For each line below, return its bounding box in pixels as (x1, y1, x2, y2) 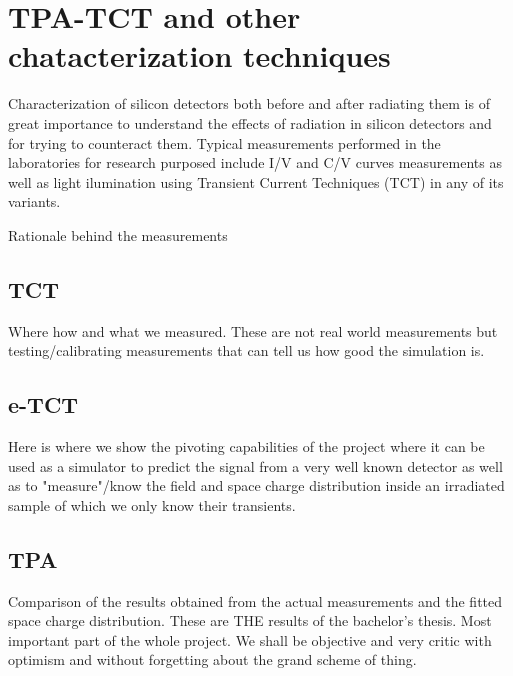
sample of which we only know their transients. (8, 494, 296, 515)
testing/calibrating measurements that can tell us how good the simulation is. (8, 340, 485, 361)
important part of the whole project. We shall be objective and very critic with (8, 629, 492, 650)
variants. (8, 191, 61, 212)
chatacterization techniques (8, 35, 391, 76)
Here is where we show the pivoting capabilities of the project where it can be (8, 436, 485, 457)
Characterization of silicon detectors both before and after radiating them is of (8, 93, 490, 114)
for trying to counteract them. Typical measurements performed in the (8, 132, 441, 153)
